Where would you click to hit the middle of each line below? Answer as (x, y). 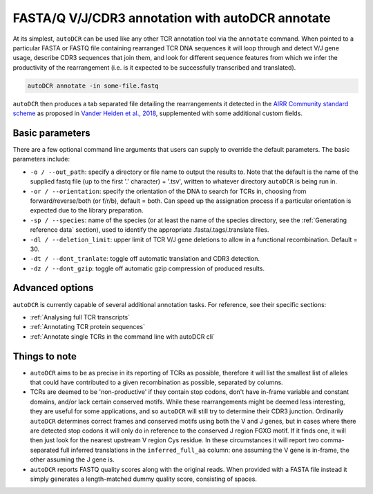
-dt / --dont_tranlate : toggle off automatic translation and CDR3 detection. (145, 259)
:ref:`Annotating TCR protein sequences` (87, 327)
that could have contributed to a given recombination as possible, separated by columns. (156, 382)
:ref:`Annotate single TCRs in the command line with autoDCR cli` (123, 336)
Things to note (45, 356)
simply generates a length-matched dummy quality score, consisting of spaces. (143, 479)
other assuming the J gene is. (72, 460)
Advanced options (53, 288)
